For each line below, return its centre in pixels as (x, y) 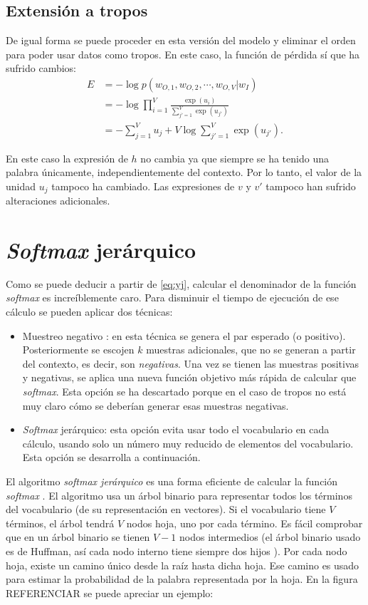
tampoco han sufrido (311, 186)
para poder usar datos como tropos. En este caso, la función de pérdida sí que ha (183, 54)
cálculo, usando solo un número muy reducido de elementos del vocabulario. (188, 443)
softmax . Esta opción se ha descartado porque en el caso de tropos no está (184, 392)
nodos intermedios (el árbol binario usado (270, 537)
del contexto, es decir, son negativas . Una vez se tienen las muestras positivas (191, 363)
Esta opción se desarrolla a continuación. (111, 457)
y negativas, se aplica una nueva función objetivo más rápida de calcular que (189, 377)
